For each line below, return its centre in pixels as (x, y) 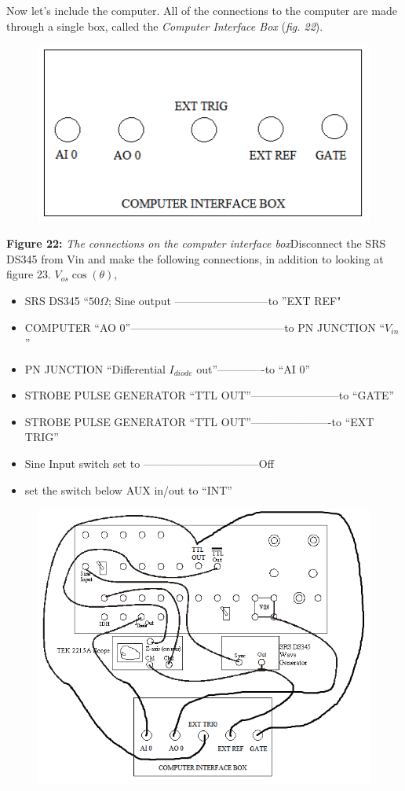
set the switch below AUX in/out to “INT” (128, 489)
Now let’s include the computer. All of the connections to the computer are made (202, 10)
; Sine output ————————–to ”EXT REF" (224, 300)
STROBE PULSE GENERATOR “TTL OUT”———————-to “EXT (199, 421)
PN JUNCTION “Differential (95, 368)
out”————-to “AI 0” (254, 368)
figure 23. (29, 274)
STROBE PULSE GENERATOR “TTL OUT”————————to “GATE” (210, 395)
